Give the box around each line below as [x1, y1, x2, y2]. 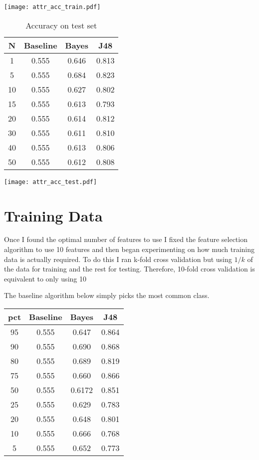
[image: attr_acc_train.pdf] [4, 3, 101, 10]
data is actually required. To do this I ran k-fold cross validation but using [4, 253, 232, 264]
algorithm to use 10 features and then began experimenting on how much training [4, 244, 255, 254]
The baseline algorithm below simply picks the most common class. [4, 290, 210, 300]
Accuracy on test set [25, 19, 97, 31]
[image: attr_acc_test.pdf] [4, 178, 97, 185]
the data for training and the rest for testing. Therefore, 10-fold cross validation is [4, 263, 255, 274]
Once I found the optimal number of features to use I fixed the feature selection [4, 234, 248, 244]
